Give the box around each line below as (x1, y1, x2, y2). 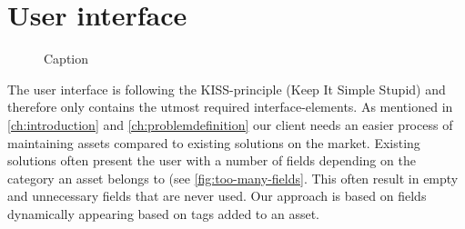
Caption (44, 49, 89, 68)
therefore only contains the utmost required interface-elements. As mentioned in (7, 97, 453, 116)
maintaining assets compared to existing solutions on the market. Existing (7, 133, 420, 152)
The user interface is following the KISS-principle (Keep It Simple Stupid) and (7, 79, 446, 98)
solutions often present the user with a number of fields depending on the (7, 151, 416, 170)
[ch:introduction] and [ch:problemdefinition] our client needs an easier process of (7, 114, 453, 134)
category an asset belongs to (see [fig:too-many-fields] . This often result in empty (7, 168, 459, 187)
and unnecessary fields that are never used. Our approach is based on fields (7, 186, 427, 205)
